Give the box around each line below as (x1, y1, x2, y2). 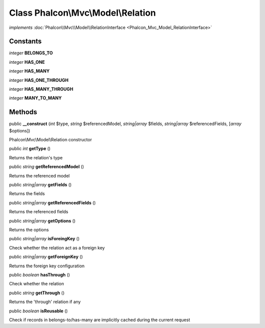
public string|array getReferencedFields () (9, 200, 96, 205)
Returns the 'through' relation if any (9, 299, 81, 305)
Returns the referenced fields (9, 209, 69, 215)
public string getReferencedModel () (9, 164, 84, 170)
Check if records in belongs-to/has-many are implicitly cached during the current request (9, 317, 190, 323)
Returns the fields (9, 191, 45, 197)
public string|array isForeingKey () (9, 236, 80, 242)
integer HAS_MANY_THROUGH (9, 86, 74, 92)
